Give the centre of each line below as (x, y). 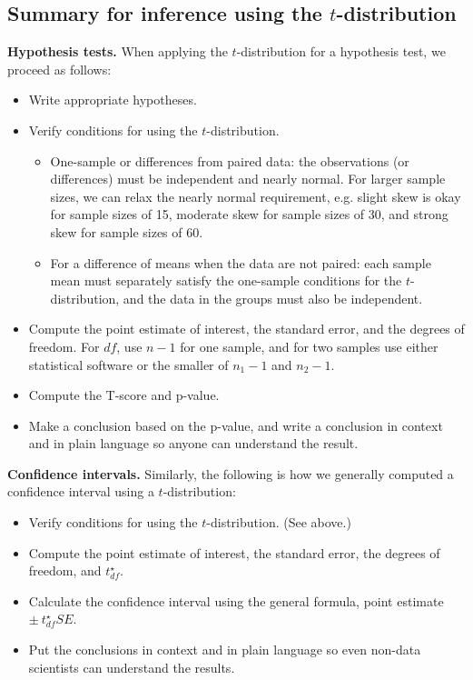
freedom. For (64, 346)
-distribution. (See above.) (279, 522)
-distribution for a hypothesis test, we (341, 51)
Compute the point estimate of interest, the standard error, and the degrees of (246, 329)
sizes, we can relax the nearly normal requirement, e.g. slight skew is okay (256, 196)
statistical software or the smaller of (128, 364)
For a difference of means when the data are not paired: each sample (241, 262)
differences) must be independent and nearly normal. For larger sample (248, 179)
